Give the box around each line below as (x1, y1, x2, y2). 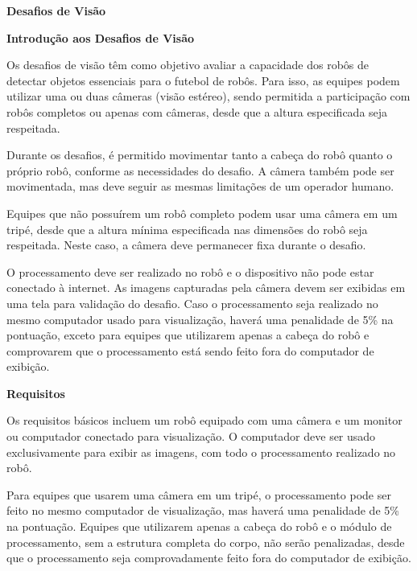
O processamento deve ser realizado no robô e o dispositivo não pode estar (6, 263, 374, 280)
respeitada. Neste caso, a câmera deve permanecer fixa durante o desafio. (6, 236, 366, 253)
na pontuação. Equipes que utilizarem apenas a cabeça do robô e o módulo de (6, 518, 392, 535)
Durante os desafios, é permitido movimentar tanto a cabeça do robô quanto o (6, 146, 393, 163)
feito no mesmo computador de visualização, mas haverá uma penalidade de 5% (6, 502, 399, 519)
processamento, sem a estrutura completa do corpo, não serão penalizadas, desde (6, 533, 405, 550)
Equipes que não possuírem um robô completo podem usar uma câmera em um (6, 204, 398, 221)
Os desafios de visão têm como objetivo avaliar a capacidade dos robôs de (6, 56, 370, 73)
